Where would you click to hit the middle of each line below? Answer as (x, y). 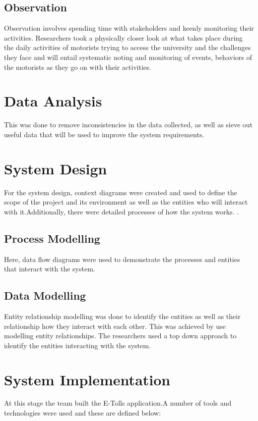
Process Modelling (52, 238)
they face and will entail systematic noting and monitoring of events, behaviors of (128, 57)
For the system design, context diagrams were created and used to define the (121, 192)
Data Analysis (53, 101)
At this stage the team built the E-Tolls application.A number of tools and (118, 403)
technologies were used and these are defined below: (83, 413)
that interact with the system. (50, 269)
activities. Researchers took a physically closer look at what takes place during (124, 37)
